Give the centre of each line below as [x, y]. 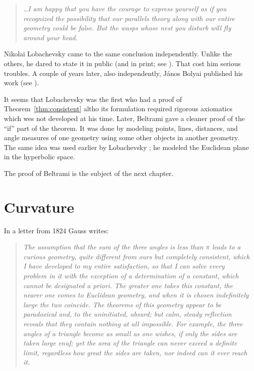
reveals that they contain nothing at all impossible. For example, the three [133, 323]
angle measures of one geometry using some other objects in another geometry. [122, 137]
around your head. [50, 37]
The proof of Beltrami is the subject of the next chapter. [89, 173]
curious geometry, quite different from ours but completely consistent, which [137, 256]
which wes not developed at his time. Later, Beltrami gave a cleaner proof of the [124, 118]
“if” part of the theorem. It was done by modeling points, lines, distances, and [121, 128]
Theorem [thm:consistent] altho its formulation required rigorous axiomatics [118, 109]
